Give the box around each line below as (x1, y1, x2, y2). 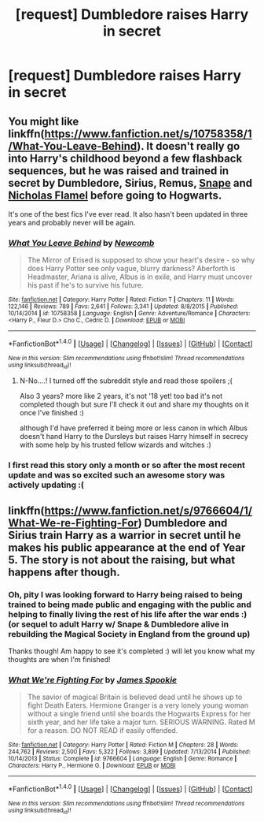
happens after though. (8, 565, 120, 578)
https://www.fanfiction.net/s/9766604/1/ (44, 504, 253, 517)
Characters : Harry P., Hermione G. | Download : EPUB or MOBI (8, 762, 176, 770)
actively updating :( (8, 479, 84, 490)
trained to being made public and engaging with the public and (8, 599, 251, 610)
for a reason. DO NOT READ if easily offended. (27, 726, 178, 735)
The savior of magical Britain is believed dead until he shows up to (27, 692, 243, 702)
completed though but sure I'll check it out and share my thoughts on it (19, 400, 249, 409)
